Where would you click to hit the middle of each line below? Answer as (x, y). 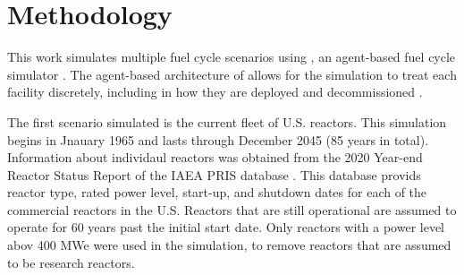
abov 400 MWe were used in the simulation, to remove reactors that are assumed (229, 245)
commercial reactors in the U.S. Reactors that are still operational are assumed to (232, 209)
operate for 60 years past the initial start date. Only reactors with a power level (226, 227)
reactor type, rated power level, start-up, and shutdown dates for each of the (217, 192)
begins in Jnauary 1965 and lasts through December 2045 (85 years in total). (218, 139)
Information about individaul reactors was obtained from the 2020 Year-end (215, 157)
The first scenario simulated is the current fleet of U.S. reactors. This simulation (227, 121)
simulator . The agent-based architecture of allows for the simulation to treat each (232, 74)
